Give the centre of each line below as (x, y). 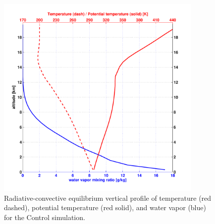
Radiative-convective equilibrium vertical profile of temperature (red (108, 198)
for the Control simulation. (45, 217)
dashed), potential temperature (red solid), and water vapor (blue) (105, 207)
